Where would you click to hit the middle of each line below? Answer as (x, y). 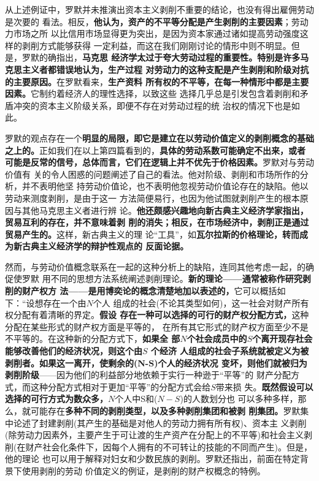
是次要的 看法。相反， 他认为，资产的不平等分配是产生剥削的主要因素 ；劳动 (157, 21)
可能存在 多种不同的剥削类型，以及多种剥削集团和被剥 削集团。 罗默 (165, 411)
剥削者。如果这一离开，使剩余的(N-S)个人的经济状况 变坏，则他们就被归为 (156, 362)
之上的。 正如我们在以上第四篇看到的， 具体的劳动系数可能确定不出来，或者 (155, 150)
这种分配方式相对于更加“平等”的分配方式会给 (121, 386)
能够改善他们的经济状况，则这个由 (74, 351)
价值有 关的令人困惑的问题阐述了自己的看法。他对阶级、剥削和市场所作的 (152, 174)
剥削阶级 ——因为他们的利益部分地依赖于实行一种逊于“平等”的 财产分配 (148, 375)
